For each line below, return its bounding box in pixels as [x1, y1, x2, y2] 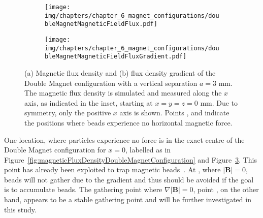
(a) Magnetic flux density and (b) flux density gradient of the [24, 67, 216, 78]
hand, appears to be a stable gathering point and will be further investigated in [4, 194, 251, 205]
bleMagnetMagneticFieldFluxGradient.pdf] [45, 53, 187, 60]
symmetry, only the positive [24, 107, 111, 118]
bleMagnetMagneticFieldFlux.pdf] [45, 20, 157, 28]
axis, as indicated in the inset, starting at [24, 97, 153, 108]
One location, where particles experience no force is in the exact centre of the [4, 134, 245, 145]
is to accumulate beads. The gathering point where [4, 184, 162, 195]
